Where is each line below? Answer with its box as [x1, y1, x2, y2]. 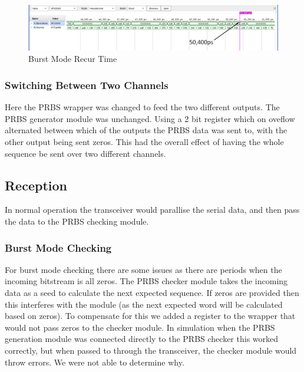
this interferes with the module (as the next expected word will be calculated [5, 298, 283, 310]
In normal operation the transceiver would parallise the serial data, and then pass [5, 203, 300, 216]
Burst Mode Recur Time [28, 52, 117, 65]
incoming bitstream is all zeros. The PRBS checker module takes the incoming [5, 275, 288, 287]
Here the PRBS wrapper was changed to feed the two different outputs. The [5, 101, 280, 113]
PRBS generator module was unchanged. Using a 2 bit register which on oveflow [5, 112, 295, 124]
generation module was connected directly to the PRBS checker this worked [5, 333, 279, 345]
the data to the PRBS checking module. [5, 215, 149, 228]
